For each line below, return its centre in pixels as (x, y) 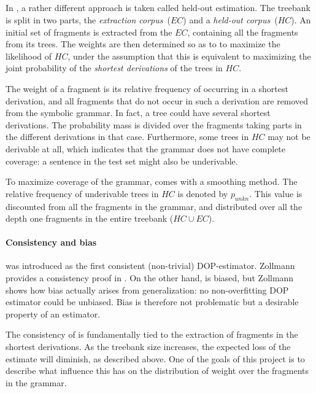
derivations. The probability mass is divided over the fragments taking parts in (154, 124)
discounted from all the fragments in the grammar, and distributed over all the (154, 206)
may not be (289, 137)
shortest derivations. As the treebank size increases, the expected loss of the (148, 347)
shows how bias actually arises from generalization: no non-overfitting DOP (147, 290)
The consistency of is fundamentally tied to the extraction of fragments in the (152, 334)
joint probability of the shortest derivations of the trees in (114, 68)
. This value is (276, 193)
